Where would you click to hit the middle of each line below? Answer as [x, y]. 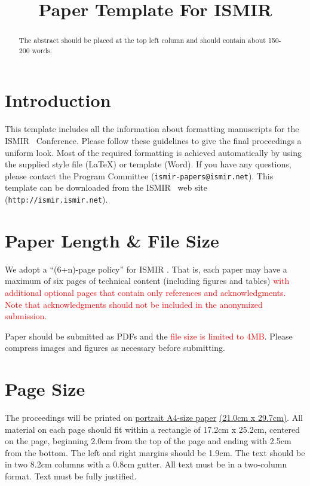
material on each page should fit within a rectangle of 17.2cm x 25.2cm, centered [153, 429]
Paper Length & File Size [112, 240]
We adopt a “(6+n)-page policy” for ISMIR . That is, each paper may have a [146, 269]
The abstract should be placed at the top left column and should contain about [142, 40]
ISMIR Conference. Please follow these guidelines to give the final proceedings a [153, 141]
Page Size [45, 389]
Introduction [58, 100]
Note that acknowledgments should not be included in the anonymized [134, 304]
